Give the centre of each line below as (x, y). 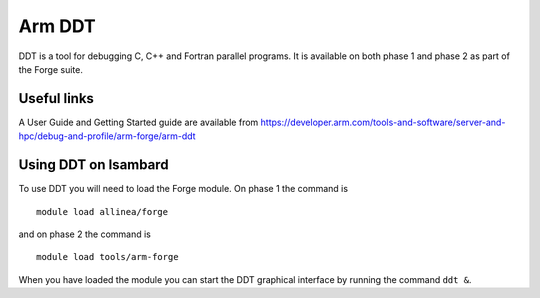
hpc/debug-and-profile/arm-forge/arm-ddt (107, 136)
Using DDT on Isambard (93, 165)
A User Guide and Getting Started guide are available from (138, 122)
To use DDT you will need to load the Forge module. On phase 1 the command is (183, 189)
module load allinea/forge (102, 211)
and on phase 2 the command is (85, 234)
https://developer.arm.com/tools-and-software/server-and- (383, 122)
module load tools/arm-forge (107, 257)
